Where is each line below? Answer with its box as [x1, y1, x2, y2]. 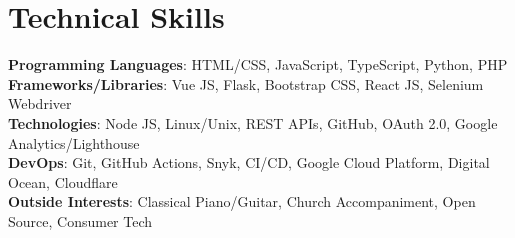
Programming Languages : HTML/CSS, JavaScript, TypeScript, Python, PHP [8, 54, 508, 75]
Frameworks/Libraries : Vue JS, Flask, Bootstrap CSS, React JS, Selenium [8, 73, 484, 94]
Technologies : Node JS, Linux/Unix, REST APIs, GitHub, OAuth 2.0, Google [8, 112, 498, 133]
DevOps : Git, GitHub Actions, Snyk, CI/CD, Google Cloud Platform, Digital [8, 152, 490, 173]
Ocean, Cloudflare [8, 171, 118, 192]
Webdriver [8, 93, 72, 114]
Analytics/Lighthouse [8, 132, 140, 153]
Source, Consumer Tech [8, 210, 153, 231]
